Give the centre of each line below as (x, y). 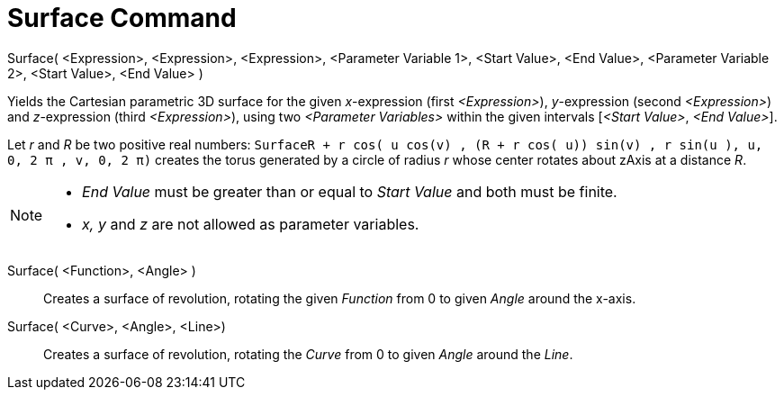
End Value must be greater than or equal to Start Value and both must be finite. (350, 191)
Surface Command (122, 18)
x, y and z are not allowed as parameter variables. (251, 224)
